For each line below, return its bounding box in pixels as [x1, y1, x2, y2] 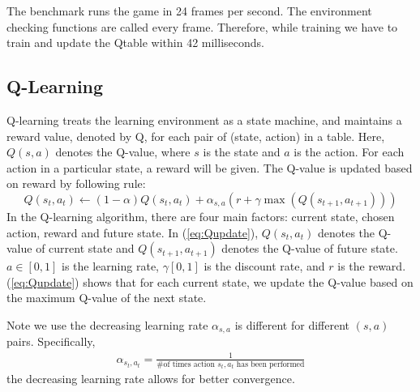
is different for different [234, 316, 349, 333]
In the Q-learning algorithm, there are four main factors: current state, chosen [6, 207, 395, 224]
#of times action [156, 360, 215, 369]
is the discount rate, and [204, 258, 325, 275]
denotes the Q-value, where [55, 143, 191, 160]
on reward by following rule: [6, 175, 146, 192]
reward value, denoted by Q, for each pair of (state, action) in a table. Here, [6, 127, 385, 144]
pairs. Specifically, [6, 333, 96, 350]
